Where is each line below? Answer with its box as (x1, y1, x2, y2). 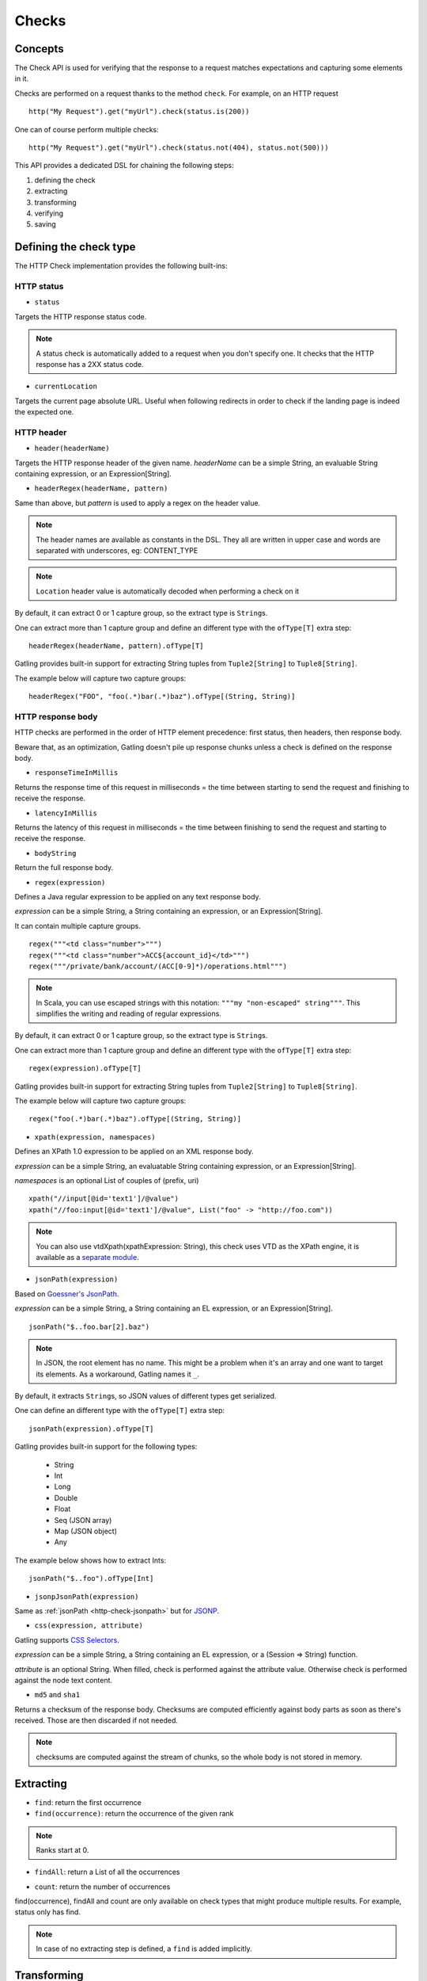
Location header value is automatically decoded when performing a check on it (36, 586, 300, 596)
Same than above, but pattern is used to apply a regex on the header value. (14, 498, 261, 507)
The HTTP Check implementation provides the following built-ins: (14, 261, 229, 271)
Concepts (14, 42, 64, 55)
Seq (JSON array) (54, 1515, 112, 1525)
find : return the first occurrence (34, 1797, 142, 1807)
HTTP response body (14, 711, 98, 722)
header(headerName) (34, 444, 110, 453)
